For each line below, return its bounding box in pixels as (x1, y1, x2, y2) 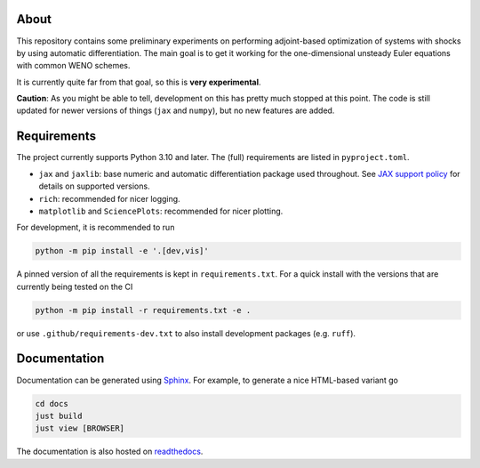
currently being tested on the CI (16, 281, 133, 292)
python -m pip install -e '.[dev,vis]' (35, 246, 209, 256)
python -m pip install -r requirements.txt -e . (35, 305, 252, 315)
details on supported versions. (38, 181, 150, 191)
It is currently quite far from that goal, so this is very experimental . (16, 77, 261, 87)
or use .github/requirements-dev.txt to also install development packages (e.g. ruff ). (16, 327, 356, 338)
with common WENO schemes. (16, 61, 131, 71)
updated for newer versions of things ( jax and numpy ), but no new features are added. (16, 105, 335, 116)
